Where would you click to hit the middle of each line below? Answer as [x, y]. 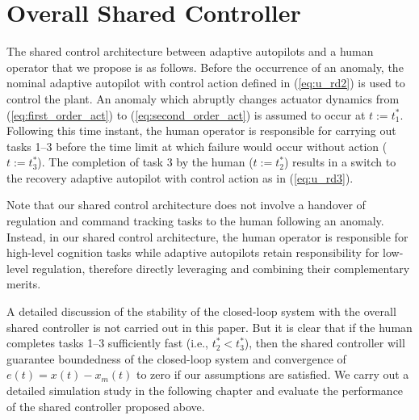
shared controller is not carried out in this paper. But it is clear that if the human [209, 327]
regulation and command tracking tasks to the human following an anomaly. [195, 221]
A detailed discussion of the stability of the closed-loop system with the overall [201, 311]
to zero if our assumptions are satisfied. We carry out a [272, 374]
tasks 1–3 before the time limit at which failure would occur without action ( [197, 146]
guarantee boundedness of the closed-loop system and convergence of [176, 358]
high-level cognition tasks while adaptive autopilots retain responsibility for [193, 252]
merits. [24, 284]
